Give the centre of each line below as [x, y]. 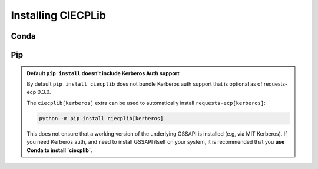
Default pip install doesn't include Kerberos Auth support [103, 73]
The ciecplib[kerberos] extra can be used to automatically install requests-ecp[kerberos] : [146, 103]
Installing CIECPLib [58, 15]
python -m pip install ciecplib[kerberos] [101, 118]
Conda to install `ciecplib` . [59, 150]
